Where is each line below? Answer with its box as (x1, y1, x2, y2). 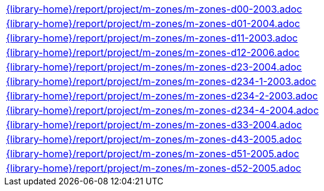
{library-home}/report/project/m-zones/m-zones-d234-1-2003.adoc (6, 75, 317, 87)
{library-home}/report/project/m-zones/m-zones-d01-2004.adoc (6, 17, 301, 30)
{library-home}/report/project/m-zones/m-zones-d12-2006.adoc (6, 46, 300, 58)
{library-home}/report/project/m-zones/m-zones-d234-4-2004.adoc (6, 104, 319, 116)
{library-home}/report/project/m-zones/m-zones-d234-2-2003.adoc (6, 90, 318, 102)
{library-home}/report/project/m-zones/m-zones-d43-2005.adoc (6, 133, 302, 145)
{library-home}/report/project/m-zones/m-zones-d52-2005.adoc (6, 162, 302, 174)
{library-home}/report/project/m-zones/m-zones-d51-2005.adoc (6, 148, 299, 160)
